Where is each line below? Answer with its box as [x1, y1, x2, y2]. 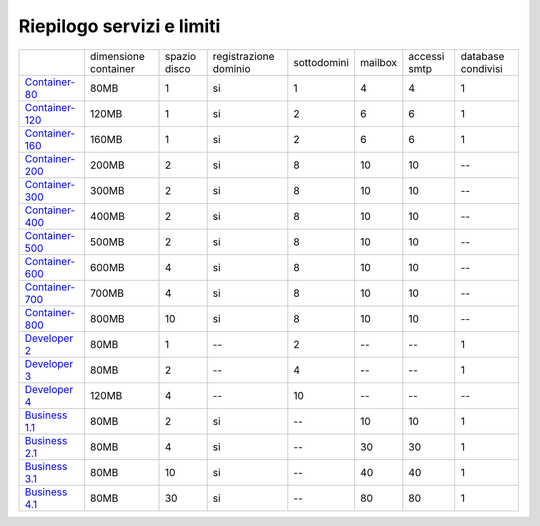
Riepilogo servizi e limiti [18, 15, 221, 37]
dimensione [90, 49, 145, 63]
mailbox [360, 55, 398, 69]
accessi [408, 49, 445, 63]
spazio [164, 49, 197, 63]
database [460, 49, 505, 63]
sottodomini [293, 55, 350, 69]
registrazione [212, 49, 275, 63]
